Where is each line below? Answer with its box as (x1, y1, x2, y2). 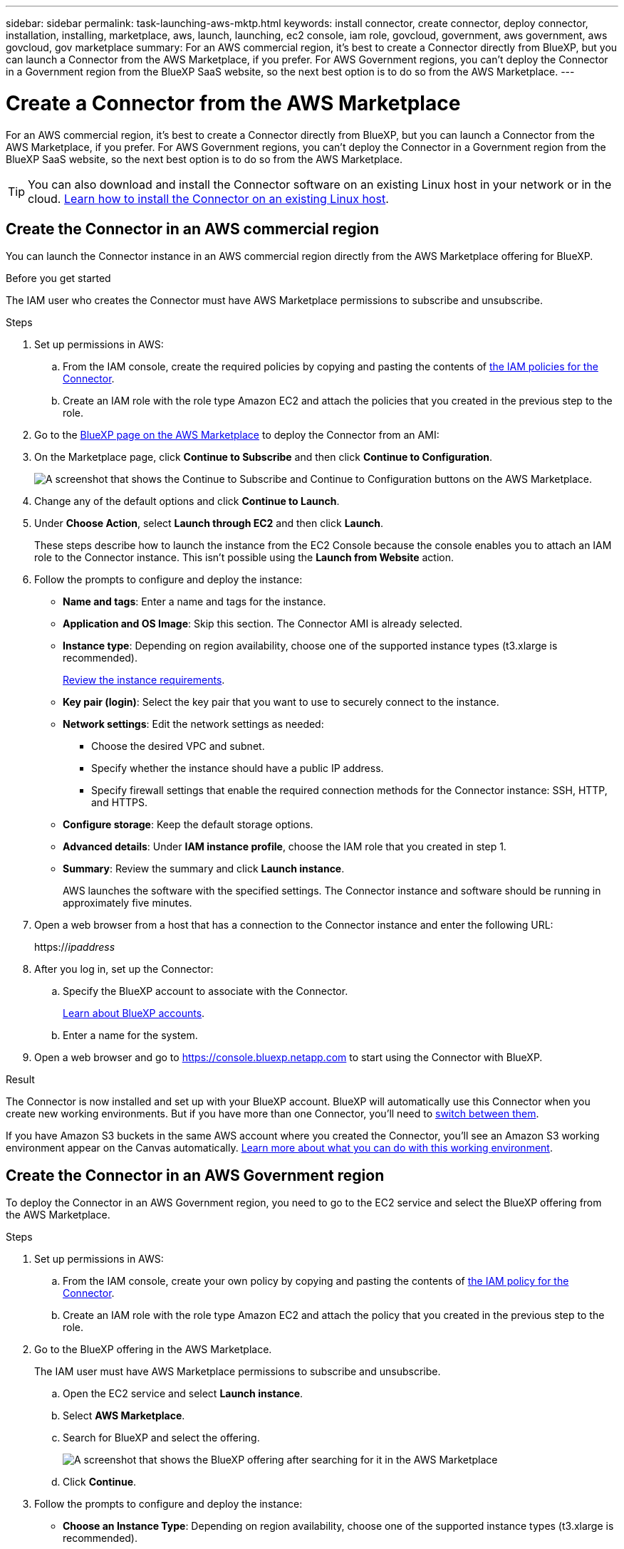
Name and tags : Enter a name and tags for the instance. (63, 595, 326, 608)
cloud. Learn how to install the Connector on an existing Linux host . (28, 191, 389, 206)
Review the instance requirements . (63, 674, 225, 687)
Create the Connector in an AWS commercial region (6, 219, 380, 238)
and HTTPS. (91, 796, 148, 809)
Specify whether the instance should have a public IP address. (91, 762, 384, 775)
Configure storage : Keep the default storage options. (63, 818, 313, 831)
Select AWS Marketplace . (63, 1409, 185, 1422)
